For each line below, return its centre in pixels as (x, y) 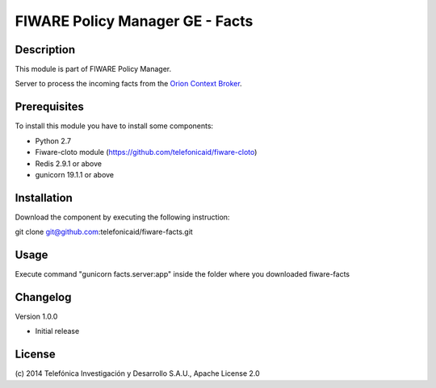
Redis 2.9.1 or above (69, 163)
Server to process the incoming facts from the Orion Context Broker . (128, 84)
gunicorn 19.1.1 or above (75, 174)
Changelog (43, 297)
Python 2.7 (53, 140)
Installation (44, 198)
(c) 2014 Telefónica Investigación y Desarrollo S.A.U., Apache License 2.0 (137, 373)
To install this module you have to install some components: (114, 126)
